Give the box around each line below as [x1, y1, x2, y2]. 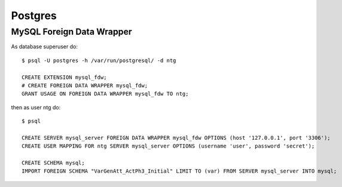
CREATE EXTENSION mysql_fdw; [22, 73, 107, 81]
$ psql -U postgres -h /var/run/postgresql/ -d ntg [22, 57, 176, 64]
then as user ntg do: [11, 103, 61, 111]
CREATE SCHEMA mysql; [22, 160, 85, 167]
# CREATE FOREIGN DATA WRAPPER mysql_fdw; [22, 82, 148, 89]
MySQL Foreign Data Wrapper [11, 26, 132, 37]
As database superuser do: [11, 43, 78, 50]
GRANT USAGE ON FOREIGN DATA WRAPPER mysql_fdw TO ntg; [22, 90, 189, 97]
